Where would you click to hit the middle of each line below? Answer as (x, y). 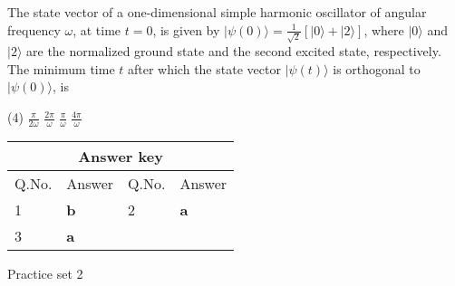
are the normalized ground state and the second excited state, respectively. (234, 51)
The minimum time (61, 68)
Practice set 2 (45, 273)
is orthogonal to (377, 68)
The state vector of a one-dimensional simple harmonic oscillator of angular (217, 12)
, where (384, 29)
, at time (97, 29)
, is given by (186, 29)
